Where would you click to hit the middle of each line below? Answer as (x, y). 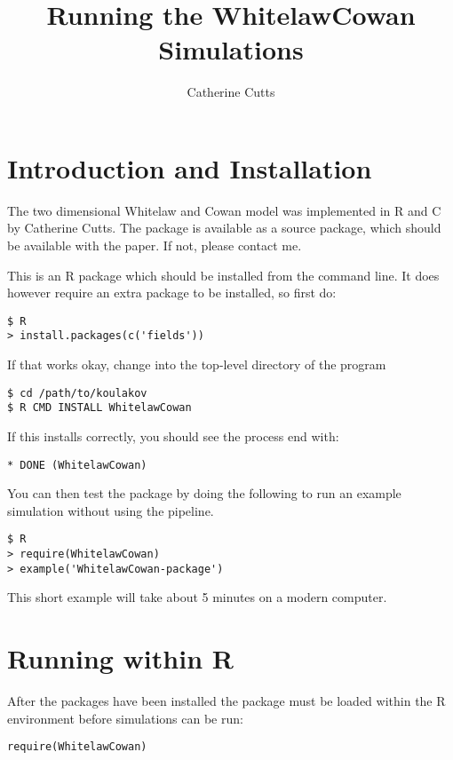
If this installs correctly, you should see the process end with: (173, 436)
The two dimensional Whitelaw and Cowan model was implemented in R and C (224, 210)
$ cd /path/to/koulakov (77, 393)
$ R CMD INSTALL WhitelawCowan (99, 408)
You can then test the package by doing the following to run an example (204, 493)
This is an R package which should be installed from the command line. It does (223, 275)
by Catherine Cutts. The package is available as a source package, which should (224, 228)
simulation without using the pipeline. (111, 510)
